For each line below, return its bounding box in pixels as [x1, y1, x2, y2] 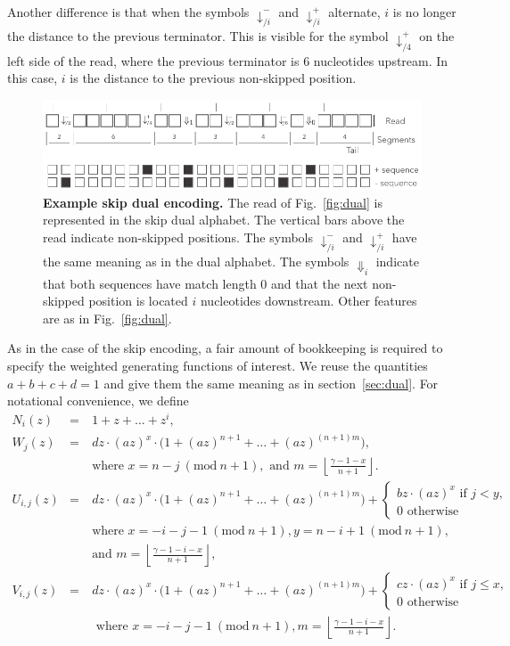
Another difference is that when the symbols [7, 3, 250, 20]
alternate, [328, 3, 381, 20]
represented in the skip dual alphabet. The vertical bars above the [43, 210, 405, 229]
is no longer [392, 3, 457, 20]
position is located [88, 291, 188, 310]
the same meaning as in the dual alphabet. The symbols [43, 252, 350, 271]
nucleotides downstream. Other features [200, 291, 417, 310]
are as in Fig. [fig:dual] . [43, 308, 172, 327]
